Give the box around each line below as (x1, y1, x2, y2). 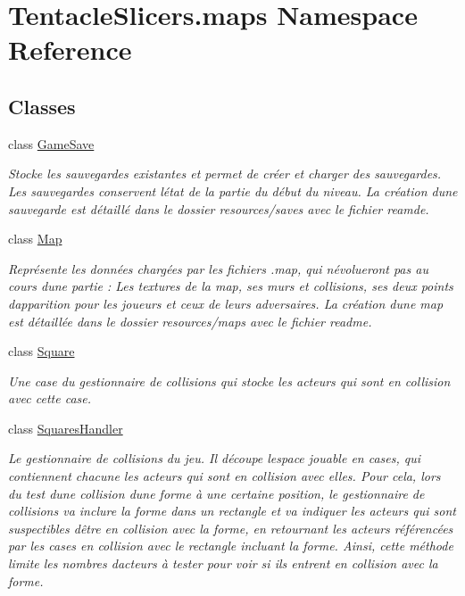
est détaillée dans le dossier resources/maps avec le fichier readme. (8, 311, 372, 330)
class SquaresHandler (8, 418, 123, 437)
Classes (8, 92, 76, 120)
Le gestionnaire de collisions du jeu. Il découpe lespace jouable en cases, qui (8, 449, 421, 468)
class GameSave (8, 134, 95, 153)
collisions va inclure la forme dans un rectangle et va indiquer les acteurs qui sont (8, 501, 456, 520)
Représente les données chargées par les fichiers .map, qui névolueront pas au (8, 259, 428, 277)
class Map (8, 229, 62, 248)
